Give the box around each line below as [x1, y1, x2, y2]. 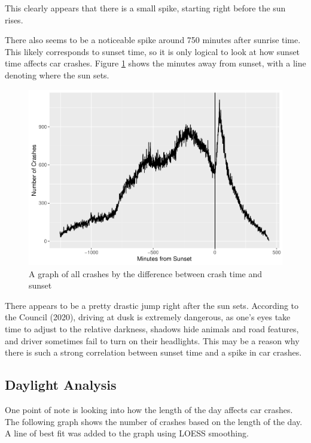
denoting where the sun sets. [5, 68, 109, 81]
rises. [5, 13, 23, 26]
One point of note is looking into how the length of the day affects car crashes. [5, 403, 293, 416]
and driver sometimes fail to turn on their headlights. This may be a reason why [5, 334, 300, 347]
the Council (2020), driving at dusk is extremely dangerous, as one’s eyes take [5, 311, 291, 323]
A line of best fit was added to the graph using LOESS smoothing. [5, 427, 249, 439]
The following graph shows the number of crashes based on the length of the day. [5, 415, 303, 427]
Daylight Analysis [5, 375, 117, 394]
